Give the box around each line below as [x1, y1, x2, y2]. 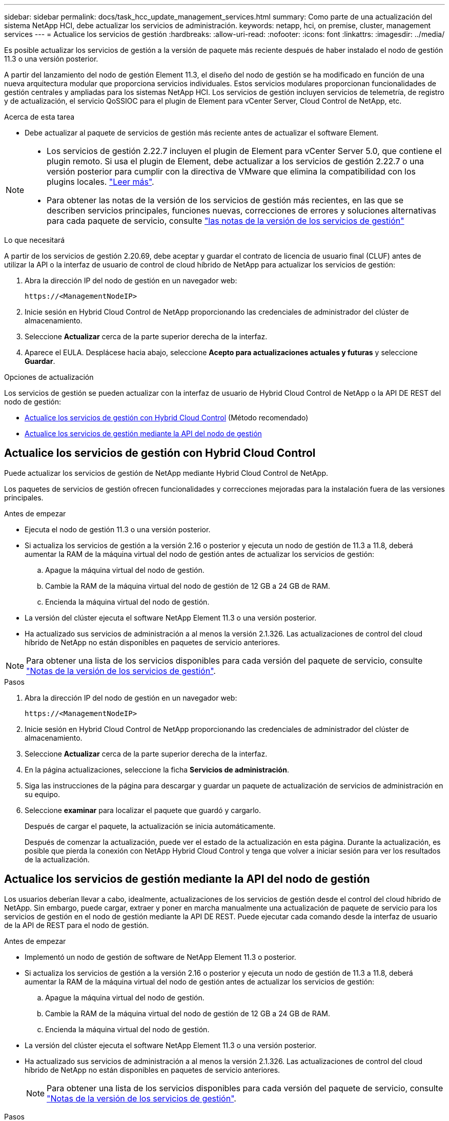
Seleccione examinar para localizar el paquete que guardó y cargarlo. [25, 805, 261, 815]
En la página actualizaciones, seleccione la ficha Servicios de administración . [25, 765, 289, 774]
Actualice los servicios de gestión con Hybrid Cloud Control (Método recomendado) [25, 413, 309, 422]
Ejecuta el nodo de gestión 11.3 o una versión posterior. [25, 525, 211, 534]
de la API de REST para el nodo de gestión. [4, 920, 149, 930]
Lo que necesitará [4, 236, 65, 244]
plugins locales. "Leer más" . [47, 177, 154, 187]
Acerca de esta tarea [4, 112, 75, 121]
